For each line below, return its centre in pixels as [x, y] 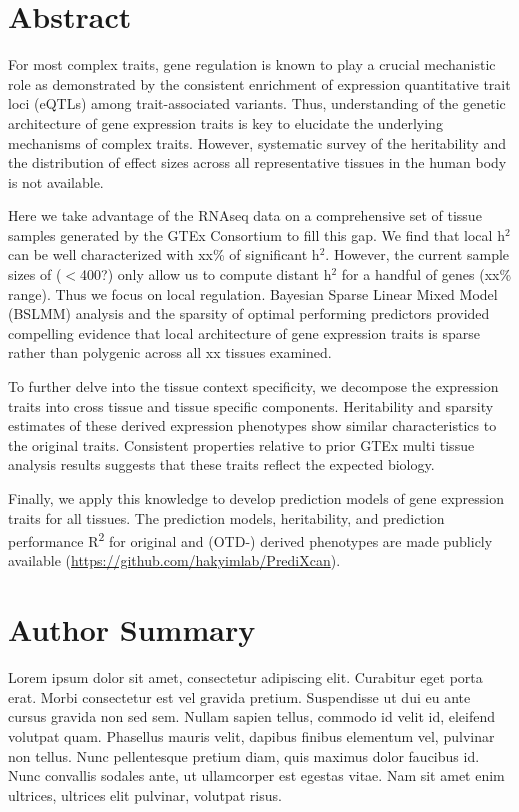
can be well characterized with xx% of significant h [164, 254]
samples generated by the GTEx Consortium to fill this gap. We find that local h [256, 234]
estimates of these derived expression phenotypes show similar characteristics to [252, 425]
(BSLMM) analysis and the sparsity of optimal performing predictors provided [249, 313]
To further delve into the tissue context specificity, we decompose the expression [253, 386]
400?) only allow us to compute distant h [206, 274]
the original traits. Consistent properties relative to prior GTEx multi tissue [241, 444]
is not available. [56, 181]
